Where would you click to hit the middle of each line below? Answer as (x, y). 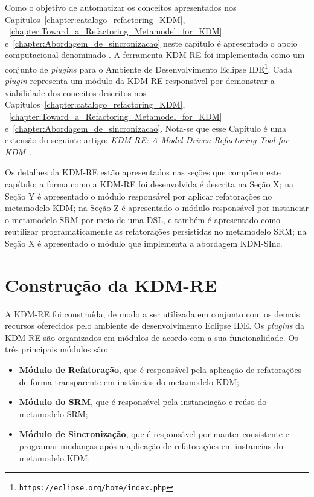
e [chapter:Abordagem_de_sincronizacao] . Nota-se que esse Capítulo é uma (146, 128)
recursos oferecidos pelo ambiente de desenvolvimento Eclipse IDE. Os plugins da (155, 326)
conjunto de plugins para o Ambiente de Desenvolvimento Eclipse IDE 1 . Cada (149, 68)
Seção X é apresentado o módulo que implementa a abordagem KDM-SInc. (144, 243)
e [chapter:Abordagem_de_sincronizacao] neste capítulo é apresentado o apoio (151, 43)
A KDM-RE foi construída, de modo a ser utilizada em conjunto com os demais (152, 313)
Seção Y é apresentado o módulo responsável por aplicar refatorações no (139, 196)
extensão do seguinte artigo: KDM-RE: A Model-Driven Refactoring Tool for (147, 140)
